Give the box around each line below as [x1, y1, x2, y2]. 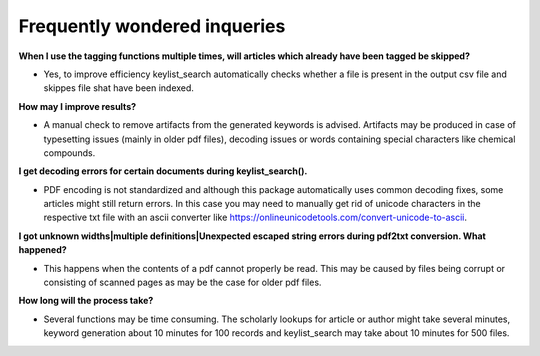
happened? [18, 244, 67, 256]
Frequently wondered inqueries [18, 15, 286, 37]
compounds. [43, 146, 96, 159]
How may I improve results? [18, 100, 137, 112]
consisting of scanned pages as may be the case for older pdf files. [43, 276, 322, 289]
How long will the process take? [18, 295, 154, 307]
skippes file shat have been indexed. [43, 82, 195, 94]
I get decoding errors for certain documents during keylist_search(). [18, 165, 308, 177]
